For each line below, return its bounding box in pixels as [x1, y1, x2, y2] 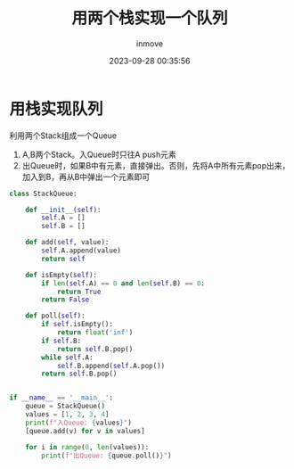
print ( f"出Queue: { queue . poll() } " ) [41, 451, 172, 460]
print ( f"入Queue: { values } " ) [25, 418, 132, 427]
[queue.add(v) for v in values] [25, 426, 145, 435]
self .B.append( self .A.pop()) [56, 361, 166, 370]
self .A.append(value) [41, 246, 122, 255]
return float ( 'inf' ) [56, 328, 134, 337]
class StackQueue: [9, 189, 78, 198]
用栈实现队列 [9, 99, 104, 119]
